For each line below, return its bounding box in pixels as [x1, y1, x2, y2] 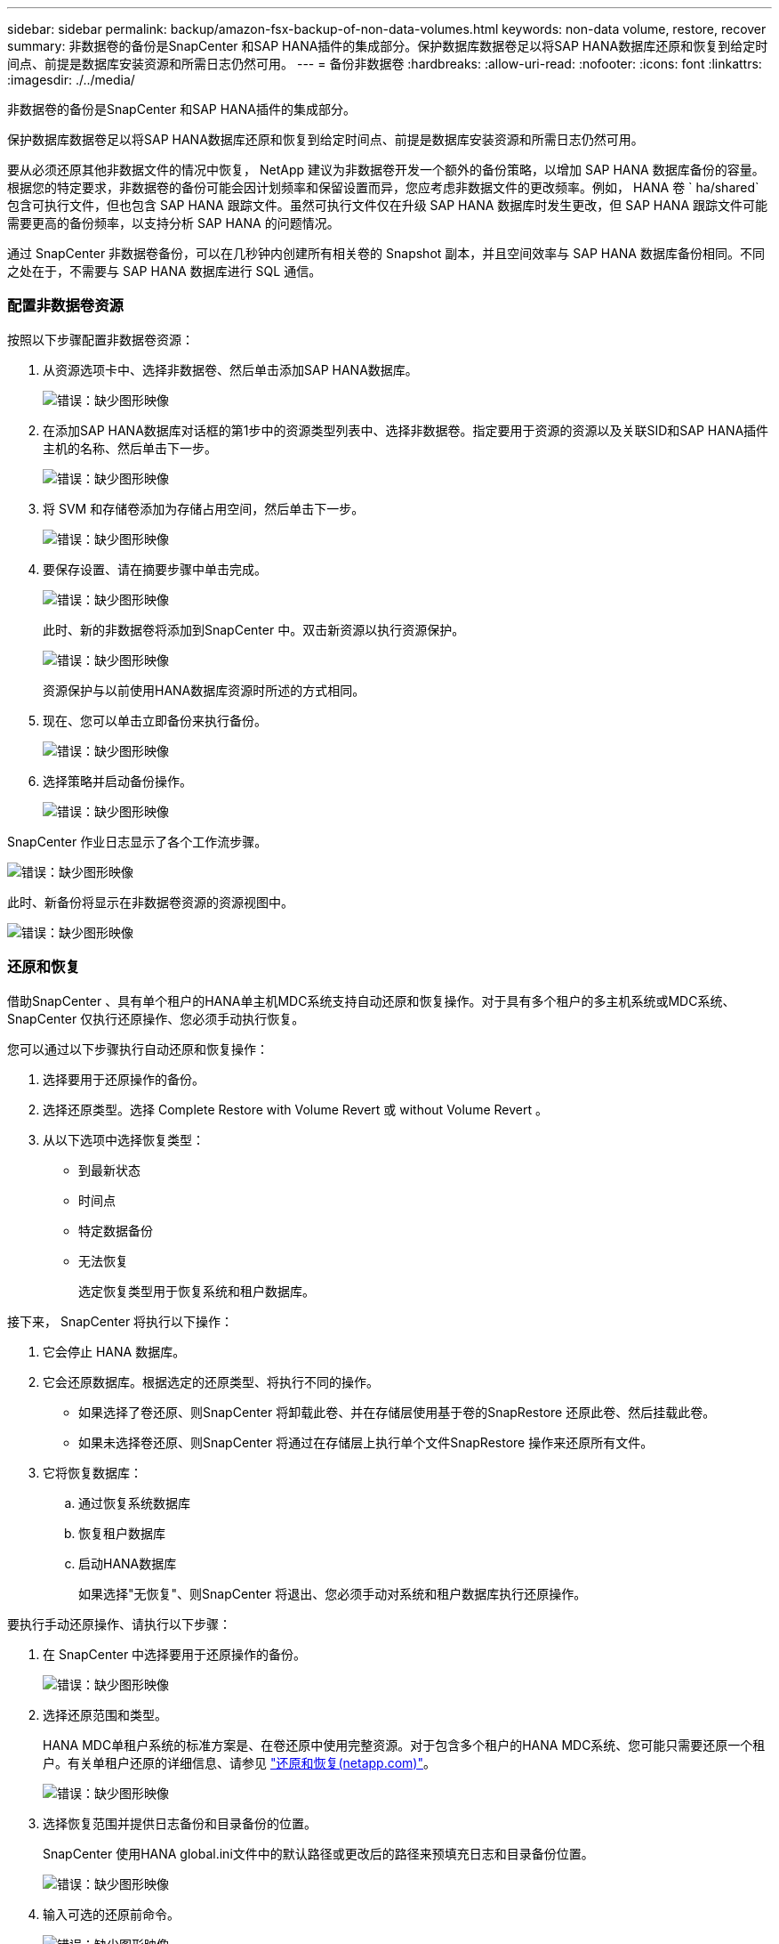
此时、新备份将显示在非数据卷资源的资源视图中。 [7, 894, 293, 910]
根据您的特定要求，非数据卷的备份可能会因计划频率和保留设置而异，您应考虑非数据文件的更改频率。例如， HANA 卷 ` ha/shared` [7, 180, 759, 195]
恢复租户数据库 [78, 1525, 165, 1541]
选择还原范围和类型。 [43, 1706, 167, 1722]
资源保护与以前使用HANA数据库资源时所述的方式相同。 [43, 682, 365, 698]
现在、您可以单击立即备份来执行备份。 [43, 712, 267, 728]
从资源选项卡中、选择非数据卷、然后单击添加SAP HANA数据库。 [43, 361, 418, 377]
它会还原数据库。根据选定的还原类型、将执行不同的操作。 [43, 1373, 379, 1389]
